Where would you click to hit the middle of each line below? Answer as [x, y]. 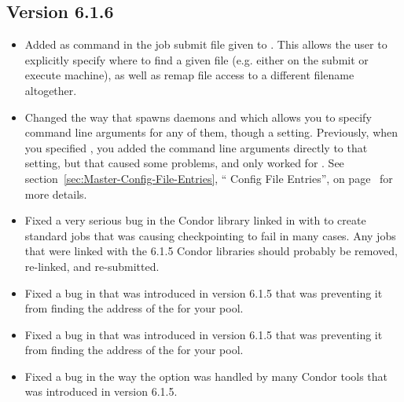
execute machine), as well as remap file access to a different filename [189, 75]
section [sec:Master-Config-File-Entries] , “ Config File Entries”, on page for [209, 178]
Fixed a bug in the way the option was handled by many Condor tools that [206, 376]
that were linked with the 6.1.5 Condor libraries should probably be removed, [211, 251]
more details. [56, 194]
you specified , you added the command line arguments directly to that [196, 147]
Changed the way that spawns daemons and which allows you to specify [198, 117]
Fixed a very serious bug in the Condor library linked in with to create [195, 220]
